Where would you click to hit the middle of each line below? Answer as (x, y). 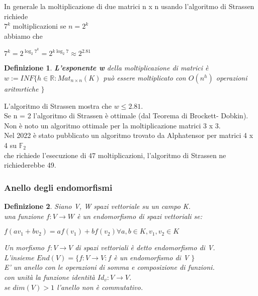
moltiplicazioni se (39, 26)
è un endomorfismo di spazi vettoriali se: (140, 216)
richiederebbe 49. (30, 165)
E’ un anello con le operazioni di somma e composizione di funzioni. (109, 267)
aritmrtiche (21, 89)
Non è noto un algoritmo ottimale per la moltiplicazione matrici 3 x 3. (112, 125)
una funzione (24, 216)
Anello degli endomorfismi (58, 187)
